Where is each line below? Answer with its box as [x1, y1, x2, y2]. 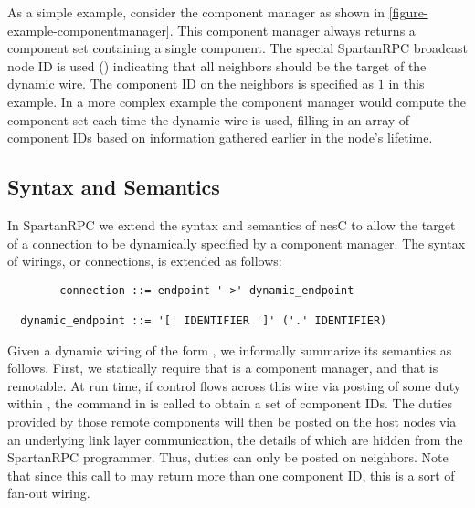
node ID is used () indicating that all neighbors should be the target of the [7, 56, 427, 75]
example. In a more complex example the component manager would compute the [7, 91, 467, 111]
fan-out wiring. [7, 483, 90, 503]
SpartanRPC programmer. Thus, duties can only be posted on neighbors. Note [7, 448, 449, 467]
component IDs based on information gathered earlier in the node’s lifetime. [7, 128, 433, 147]
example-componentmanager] [7, 20, 170, 39]
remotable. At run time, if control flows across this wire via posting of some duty [7, 376, 461, 395]
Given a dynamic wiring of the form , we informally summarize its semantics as [7, 340, 452, 359]
